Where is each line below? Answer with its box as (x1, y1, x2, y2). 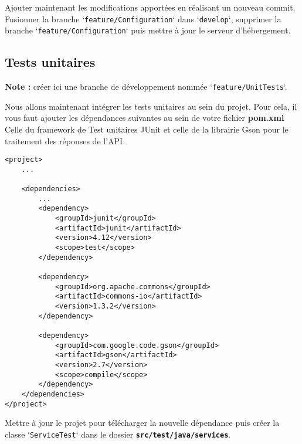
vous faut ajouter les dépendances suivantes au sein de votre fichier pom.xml (5, 111, 284, 124)
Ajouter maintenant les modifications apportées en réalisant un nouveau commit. (5, 1, 296, 13)
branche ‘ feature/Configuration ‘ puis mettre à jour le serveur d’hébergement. (5, 24, 291, 36)
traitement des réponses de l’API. (5, 134, 125, 147)
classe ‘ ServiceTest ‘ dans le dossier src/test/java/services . (5, 428, 231, 440)
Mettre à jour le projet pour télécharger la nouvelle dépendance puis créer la (5, 416, 280, 429)
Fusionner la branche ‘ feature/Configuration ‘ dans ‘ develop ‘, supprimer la (5, 12, 281, 25)
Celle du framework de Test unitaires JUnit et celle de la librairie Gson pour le (5, 123, 289, 135)
